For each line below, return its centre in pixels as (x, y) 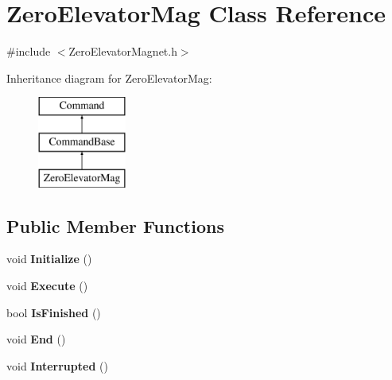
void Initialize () (49, 259)
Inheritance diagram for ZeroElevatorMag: (109, 78)
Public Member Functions (115, 225)
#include (29, 51)
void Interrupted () (57, 365)
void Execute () (47, 286)
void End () (36, 339)
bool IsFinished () (54, 312)
